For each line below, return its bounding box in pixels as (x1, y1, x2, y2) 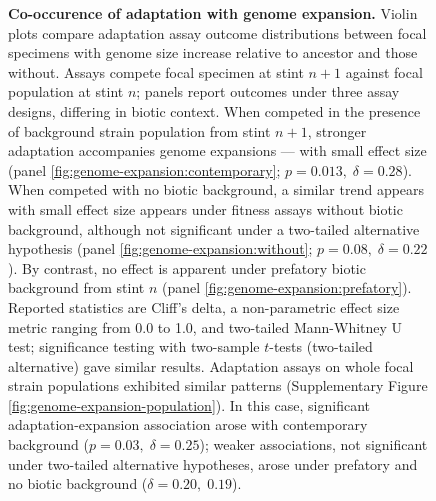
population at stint (8, 81, 124, 102)
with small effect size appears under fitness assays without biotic (8, 198, 403, 219)
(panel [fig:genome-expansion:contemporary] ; (8, 159, 281, 180)
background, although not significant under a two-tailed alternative (8, 218, 420, 239)
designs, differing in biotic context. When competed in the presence (8, 100, 421, 121)
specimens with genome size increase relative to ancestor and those (8, 42, 418, 63)
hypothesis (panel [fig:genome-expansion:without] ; (8, 238, 313, 259)
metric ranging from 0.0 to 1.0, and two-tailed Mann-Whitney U (8, 316, 403, 337)
